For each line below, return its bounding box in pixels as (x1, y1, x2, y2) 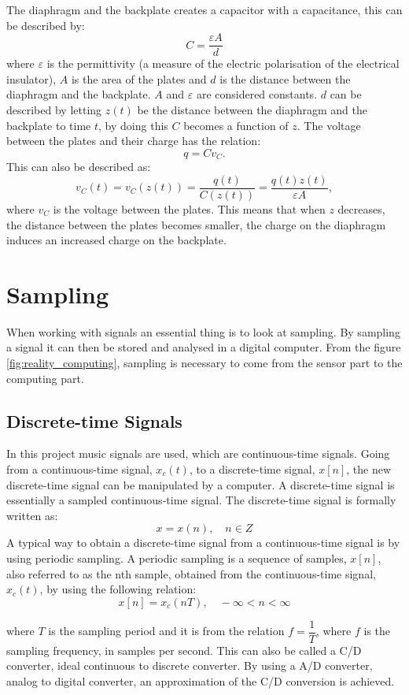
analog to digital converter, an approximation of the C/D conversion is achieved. (6, 673, 395, 689)
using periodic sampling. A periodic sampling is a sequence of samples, (6, 549, 347, 566)
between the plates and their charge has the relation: (6, 132, 261, 149)
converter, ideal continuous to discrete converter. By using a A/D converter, (6, 657, 373, 674)
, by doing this (98, 117, 168, 133)
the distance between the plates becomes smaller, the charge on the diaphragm (6, 216, 386, 232)
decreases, (337, 200, 385, 217)
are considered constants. (196, 86, 318, 102)
